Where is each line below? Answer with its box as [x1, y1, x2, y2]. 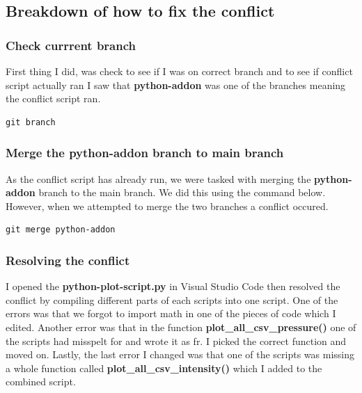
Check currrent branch [6, 36, 136, 54]
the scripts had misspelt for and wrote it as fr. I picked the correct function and [6, 333, 347, 348]
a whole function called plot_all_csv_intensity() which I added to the [6, 360, 322, 375]
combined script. [6, 374, 76, 389]
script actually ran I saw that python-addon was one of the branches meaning [6, 77, 346, 92]
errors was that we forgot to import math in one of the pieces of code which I [6, 306, 336, 321]
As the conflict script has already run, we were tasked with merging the [6, 171, 311, 186]
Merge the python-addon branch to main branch [6, 144, 284, 161]
